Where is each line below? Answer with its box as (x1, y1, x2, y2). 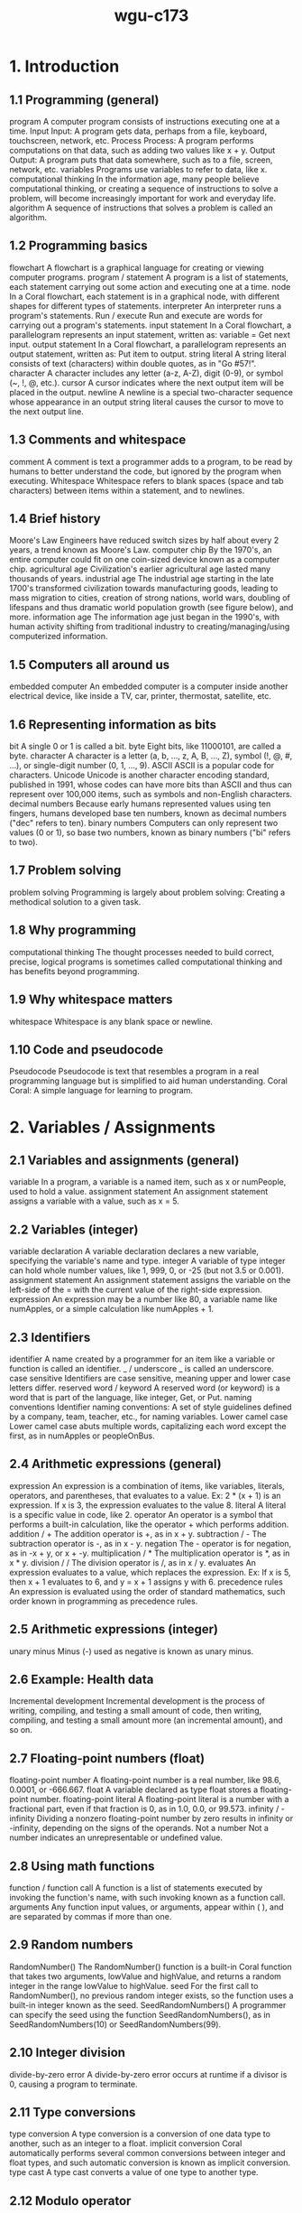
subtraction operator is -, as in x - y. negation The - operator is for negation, (9, 1538, 292, 1548)
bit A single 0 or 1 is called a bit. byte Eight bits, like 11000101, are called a (9, 741, 282, 752)
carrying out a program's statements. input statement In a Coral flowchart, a (9, 320, 292, 330)
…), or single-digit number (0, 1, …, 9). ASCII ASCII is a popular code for (9, 760, 275, 771)
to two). (9, 837, 39, 848)
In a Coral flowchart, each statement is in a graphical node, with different (9, 291, 280, 302)
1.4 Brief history (9, 511, 101, 526)
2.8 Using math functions (9, 1858, 155, 1874)
